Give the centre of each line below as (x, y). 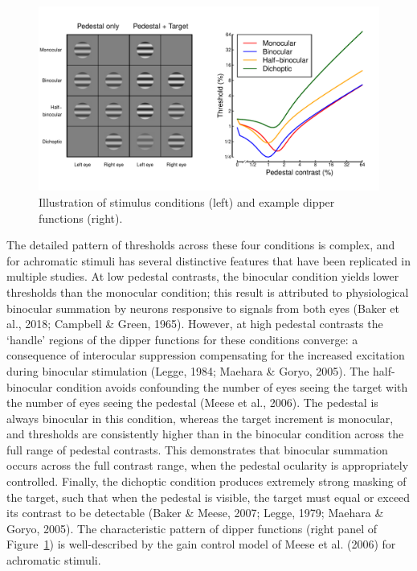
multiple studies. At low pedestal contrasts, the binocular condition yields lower (203, 276)
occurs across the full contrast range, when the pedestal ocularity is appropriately (208, 465)
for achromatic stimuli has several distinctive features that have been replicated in (209, 260)
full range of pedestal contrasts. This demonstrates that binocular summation (197, 449)
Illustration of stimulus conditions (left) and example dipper (187, 201)
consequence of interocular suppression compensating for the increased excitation (206, 355)
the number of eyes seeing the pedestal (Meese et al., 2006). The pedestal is (192, 403)
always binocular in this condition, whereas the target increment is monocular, (200, 418)
